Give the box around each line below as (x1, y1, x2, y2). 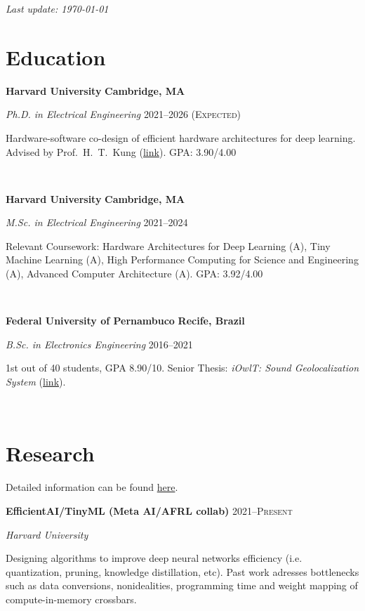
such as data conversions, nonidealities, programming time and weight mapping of (6, 578, 358, 593)
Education (6, 42, 106, 71)
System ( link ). (6, 374, 66, 389)
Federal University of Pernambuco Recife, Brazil (6, 313, 245, 328)
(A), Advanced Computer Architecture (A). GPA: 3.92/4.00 (6, 266, 263, 281)
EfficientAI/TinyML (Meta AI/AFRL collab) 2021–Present (6, 503, 293, 518)
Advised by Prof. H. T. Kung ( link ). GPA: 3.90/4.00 (6, 144, 237, 159)
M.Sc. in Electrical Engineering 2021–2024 (6, 215, 188, 230)
